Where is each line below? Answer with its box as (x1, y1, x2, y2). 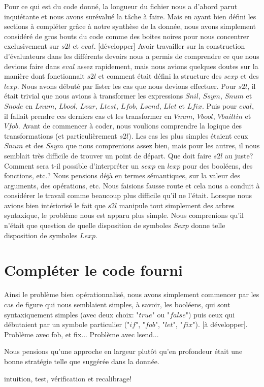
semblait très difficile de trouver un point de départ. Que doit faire (4, 150, 211, 160)
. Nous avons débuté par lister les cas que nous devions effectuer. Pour (17, 80, 236, 91)
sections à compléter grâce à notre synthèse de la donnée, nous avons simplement (4, 21, 256, 31)
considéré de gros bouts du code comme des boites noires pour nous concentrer (4, 30, 249, 41)
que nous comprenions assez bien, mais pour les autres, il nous (65, 140, 260, 151)
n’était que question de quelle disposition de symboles (4, 220, 171, 231)
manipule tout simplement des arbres (119, 200, 235, 210)
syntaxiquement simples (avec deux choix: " (4, 309, 139, 319)
